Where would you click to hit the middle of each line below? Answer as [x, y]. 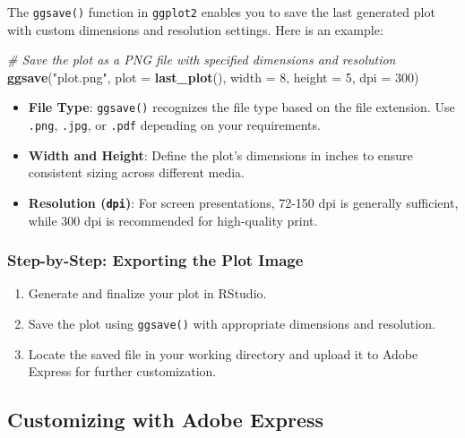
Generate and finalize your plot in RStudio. [147, 293]
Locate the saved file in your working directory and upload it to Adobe [223, 353]
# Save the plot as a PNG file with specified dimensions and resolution [202, 60]
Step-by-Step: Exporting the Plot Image [155, 260]
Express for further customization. [122, 371]
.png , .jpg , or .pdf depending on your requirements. [174, 125]
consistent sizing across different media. [136, 172]
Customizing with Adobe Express [166, 420]
